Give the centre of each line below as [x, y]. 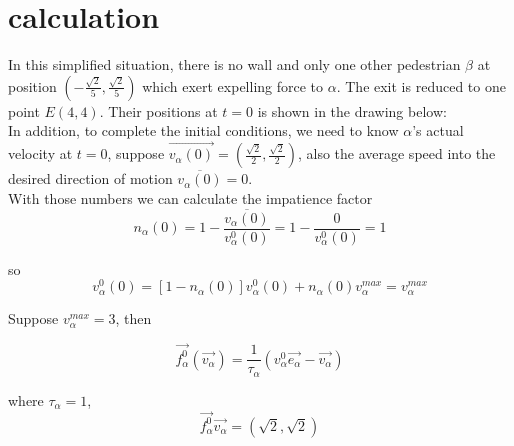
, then [133, 318]
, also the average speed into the [396, 153]
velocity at [40, 153]
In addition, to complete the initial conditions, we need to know [203, 130]
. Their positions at [158, 110]
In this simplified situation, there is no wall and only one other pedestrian [234, 64]
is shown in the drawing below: [352, 110]
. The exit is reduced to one [421, 85]
